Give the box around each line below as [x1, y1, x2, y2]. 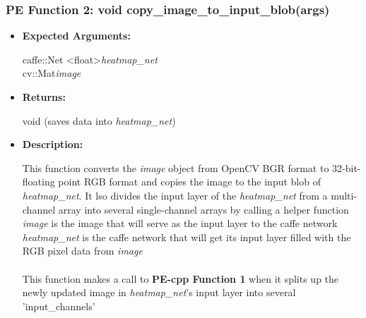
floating [22, 174, 55, 189]
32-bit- [332, 160, 361, 175]
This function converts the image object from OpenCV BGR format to [22, 160, 329, 175]
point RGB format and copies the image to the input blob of [58, 174, 321, 189]
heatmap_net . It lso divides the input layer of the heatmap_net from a [22, 188, 328, 202]
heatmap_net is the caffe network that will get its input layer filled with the [22, 229, 351, 244]
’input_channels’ [22, 298, 95, 313]
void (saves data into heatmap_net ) [22, 113, 176, 128]
